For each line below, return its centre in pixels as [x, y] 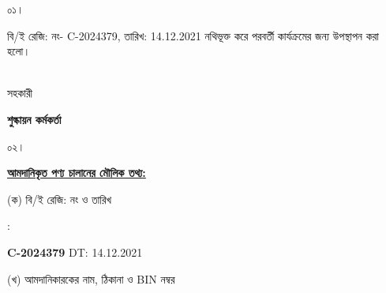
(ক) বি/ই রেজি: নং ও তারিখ [60, 199]
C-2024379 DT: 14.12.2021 [75, 252]
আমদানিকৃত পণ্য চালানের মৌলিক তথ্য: [77, 173]
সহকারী [20, 93]
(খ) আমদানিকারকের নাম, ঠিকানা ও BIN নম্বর [91, 278]
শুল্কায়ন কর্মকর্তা [34, 119]
